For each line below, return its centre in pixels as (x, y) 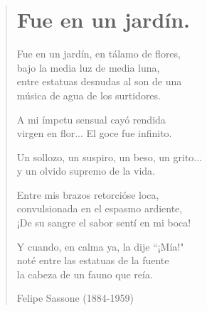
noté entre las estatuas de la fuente (93, 260)
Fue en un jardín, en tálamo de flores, (99, 54)
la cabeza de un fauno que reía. (85, 274)
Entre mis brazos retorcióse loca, (88, 194)
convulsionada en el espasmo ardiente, (100, 208)
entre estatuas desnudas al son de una (99, 81)
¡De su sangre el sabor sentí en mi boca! (104, 223)
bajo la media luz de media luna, (88, 67)
